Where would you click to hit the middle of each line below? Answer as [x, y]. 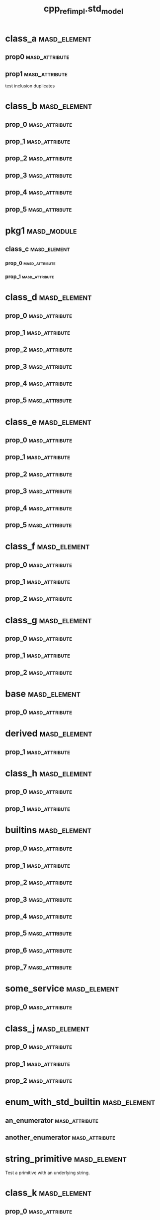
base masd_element [43, 694]
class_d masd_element [48, 297]
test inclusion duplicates [30, 86]
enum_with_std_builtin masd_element [80, 1102]
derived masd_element [49, 733]
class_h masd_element [49, 773]
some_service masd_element [62, 989]
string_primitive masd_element [66, 1159]
